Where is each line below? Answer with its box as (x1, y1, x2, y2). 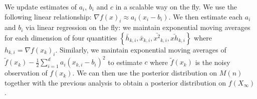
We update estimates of (5, 1, 77, 11)
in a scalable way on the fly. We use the (115, 1, 237, 11)
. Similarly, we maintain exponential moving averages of (55, 44, 226, 54)
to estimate (108, 56, 142, 67)
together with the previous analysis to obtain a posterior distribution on (5, 77, 226, 87)
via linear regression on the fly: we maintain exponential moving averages (26, 22, 250, 32)
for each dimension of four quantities (5, 32, 117, 42)
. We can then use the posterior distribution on (72, 67, 217, 78)
